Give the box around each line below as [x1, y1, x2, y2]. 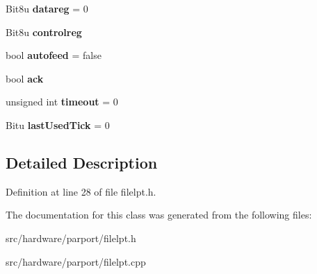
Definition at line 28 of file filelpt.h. [6, 184, 156, 198]
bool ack [6, 71, 44, 85]
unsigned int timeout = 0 [6, 94, 118, 109]
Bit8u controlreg [6, 24, 82, 39]
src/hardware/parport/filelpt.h [6, 230, 136, 245]
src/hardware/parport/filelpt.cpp [6, 254, 146, 268]
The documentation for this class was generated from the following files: [6, 207, 312, 222]
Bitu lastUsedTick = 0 [6, 117, 110, 132]
